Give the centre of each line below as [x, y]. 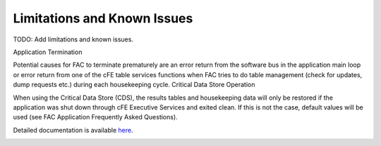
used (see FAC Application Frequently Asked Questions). [95, 117]
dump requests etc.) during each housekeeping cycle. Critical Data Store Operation [134, 85]
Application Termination [48, 52]
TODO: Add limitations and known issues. [73, 39]
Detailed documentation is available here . [73, 130]
